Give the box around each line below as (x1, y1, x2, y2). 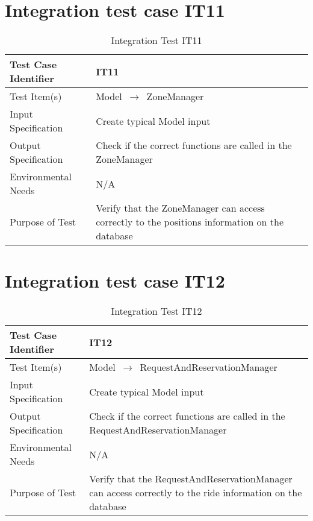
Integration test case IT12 (5, 268, 225, 293)
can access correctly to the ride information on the (89, 485, 302, 500)
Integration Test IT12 (111, 304, 202, 318)
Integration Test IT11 (111, 33, 202, 48)
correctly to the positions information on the (96, 215, 284, 229)
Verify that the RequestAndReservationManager (89, 472, 293, 486)
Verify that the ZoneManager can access (96, 201, 265, 215)
